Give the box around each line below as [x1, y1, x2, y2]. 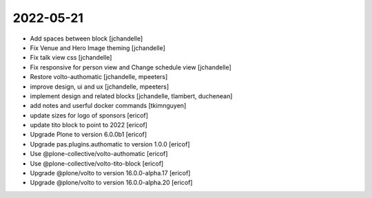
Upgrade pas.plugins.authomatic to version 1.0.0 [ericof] [30, 140, 190, 148]
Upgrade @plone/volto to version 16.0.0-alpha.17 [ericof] [30, 169, 191, 177]
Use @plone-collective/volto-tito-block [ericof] [30, 159, 164, 168]
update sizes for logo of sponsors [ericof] [30, 111, 148, 120]
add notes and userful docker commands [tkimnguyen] [30, 102, 187, 110]
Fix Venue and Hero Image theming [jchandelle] [30, 43, 165, 52]
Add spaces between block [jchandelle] [30, 34, 143, 43]
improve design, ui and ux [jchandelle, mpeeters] [30, 82, 169, 91]
